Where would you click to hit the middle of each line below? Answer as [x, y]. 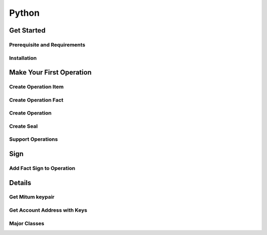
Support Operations [33, 139]
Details [20, 183]
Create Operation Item [36, 87]
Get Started [27, 30]
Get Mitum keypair [32, 197]
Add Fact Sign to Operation [42, 168]
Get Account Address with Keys [48, 210]
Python [24, 13]
